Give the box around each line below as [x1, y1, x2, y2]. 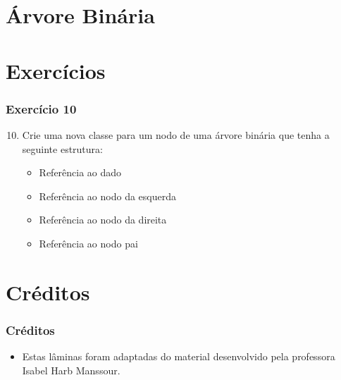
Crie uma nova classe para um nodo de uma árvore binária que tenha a [22, 127, 330, 142]
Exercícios [6, 56, 106, 85]
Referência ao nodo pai [39, 235, 138, 250]
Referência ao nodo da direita [39, 212, 167, 227]
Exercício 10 [6, 99, 77, 117]
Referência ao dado [39, 165, 122, 180]
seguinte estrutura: [22, 141, 103, 156]
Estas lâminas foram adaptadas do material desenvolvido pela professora [22, 349, 335, 364]
